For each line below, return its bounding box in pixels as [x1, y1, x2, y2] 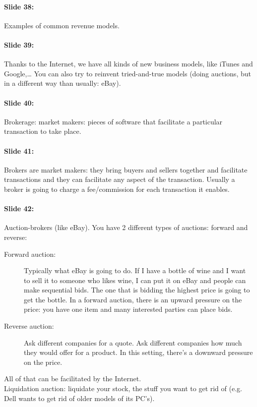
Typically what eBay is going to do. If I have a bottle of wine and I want [24, 265, 246, 276]
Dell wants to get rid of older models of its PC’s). [4, 393, 155, 403]
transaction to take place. [4, 126, 81, 136]
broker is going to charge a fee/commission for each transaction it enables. [4, 183, 230, 194]
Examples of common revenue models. [4, 20, 120, 30]
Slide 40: [4, 97, 34, 108]
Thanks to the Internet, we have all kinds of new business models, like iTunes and [4, 58, 253, 69]
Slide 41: [4, 145, 34, 156]
